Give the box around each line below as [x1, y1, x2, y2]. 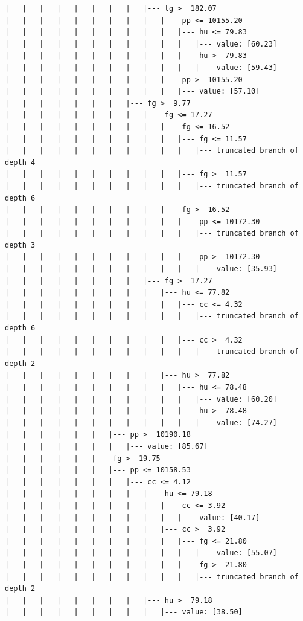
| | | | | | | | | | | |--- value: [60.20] [5, 394, 278, 404]
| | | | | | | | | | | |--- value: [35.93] [5, 265, 278, 274]
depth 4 [5, 158, 36, 167]
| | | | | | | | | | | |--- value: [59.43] [5, 63, 278, 72]
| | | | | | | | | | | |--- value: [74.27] [5, 418, 278, 427]
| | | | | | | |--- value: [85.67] [5, 442, 208, 451]
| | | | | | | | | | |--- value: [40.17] [5, 513, 260, 522]
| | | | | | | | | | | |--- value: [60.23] [5, 39, 278, 48]
